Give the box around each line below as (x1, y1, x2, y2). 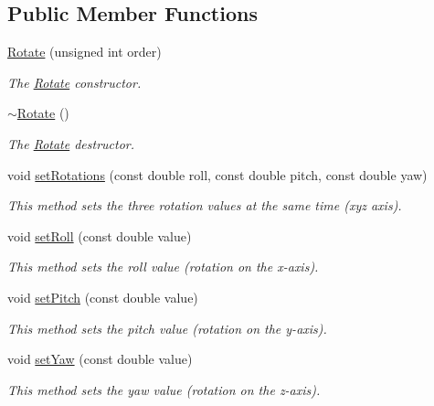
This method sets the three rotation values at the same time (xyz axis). (7, 196, 402, 215)
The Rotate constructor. (7, 72, 142, 91)
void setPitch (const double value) (7, 287, 198, 306)
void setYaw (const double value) (7, 349, 193, 369)
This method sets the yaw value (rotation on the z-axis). (7, 379, 321, 399)
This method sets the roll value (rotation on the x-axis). (7, 257, 319, 276)
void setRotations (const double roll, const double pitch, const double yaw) (7, 165, 428, 184)
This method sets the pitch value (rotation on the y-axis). (7, 318, 327, 337)
